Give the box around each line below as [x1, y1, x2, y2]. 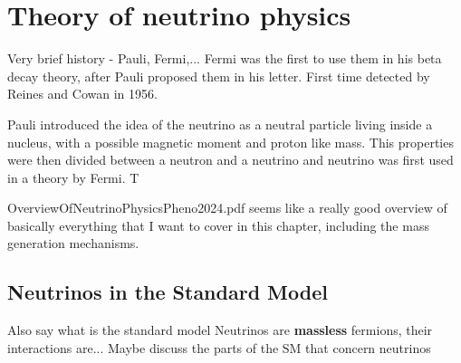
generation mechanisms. [7, 234, 139, 253]
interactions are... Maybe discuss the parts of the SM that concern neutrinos [7, 338, 431, 357]
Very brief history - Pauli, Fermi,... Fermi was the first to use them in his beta [7, 49, 442, 68]
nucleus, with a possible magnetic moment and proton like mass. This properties [7, 132, 454, 151]
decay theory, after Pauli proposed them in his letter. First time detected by [7, 66, 430, 85]
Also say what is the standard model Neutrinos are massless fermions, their [7, 320, 433, 339]
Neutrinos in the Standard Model [7, 278, 328, 306]
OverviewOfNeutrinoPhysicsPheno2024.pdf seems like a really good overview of [7, 198, 447, 217]
